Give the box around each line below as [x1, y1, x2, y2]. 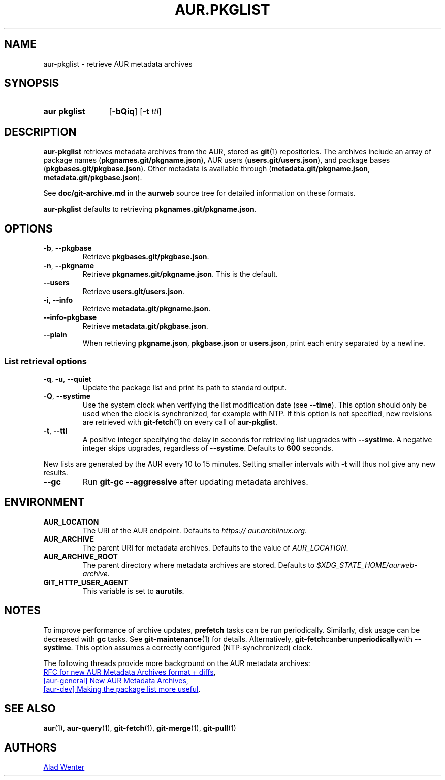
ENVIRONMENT [4, 496, 85, 509]
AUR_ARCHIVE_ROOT [43, 552, 118, 561]
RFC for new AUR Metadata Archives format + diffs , [43, 667, 216, 676]
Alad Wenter [43, 763, 85, 772]
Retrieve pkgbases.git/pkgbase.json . [82, 252, 209, 262]
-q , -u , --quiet [43, 374, 91, 383]
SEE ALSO [4, 702, 56, 715]
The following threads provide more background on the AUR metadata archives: [43, 658, 310, 668]
